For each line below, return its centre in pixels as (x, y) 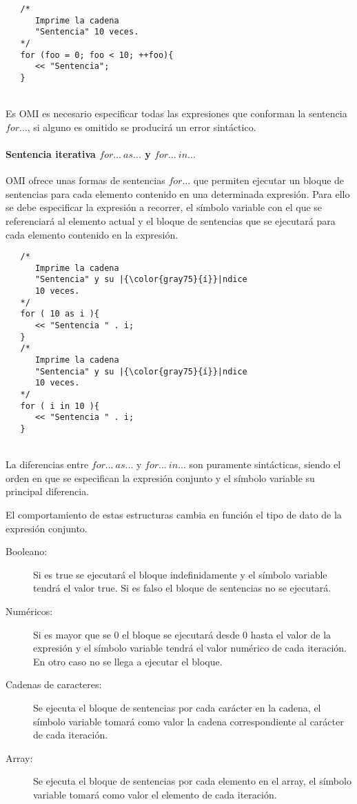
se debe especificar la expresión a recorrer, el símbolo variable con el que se (164, 207)
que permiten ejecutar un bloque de (269, 180)
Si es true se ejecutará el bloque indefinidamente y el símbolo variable (180, 574)
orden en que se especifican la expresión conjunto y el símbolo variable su (160, 478)
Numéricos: (29, 611)
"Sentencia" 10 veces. (87, 32)
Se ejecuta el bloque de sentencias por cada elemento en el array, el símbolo (192, 781)
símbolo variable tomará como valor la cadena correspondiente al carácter (188, 721)
